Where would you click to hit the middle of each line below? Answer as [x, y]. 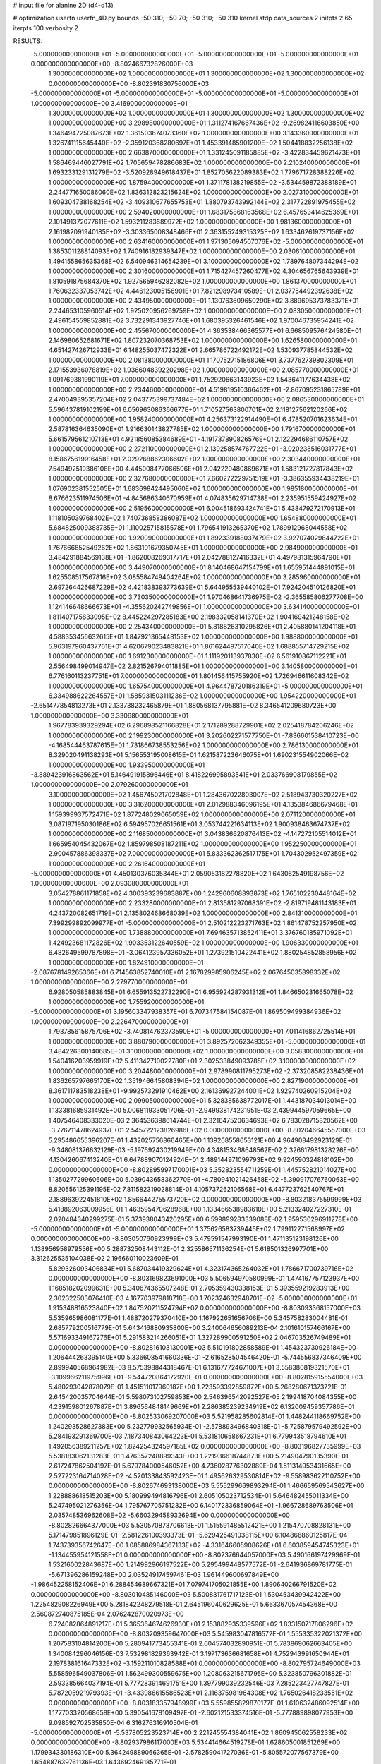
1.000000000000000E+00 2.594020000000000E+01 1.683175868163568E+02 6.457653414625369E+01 [204, 212]
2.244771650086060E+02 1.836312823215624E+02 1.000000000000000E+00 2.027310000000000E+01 [204, 192]
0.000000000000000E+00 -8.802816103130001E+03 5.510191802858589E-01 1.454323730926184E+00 [202, 1347]
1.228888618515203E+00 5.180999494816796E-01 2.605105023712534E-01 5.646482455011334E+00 [199, 1495]
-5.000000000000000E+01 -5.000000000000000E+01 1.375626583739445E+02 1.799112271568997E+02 [188, 1229]
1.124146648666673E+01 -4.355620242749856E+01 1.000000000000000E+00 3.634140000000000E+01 [204, 607]
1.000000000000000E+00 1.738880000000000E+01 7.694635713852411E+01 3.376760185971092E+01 [200, 933]
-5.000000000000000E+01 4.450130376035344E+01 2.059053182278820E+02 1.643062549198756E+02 [187, 873]
